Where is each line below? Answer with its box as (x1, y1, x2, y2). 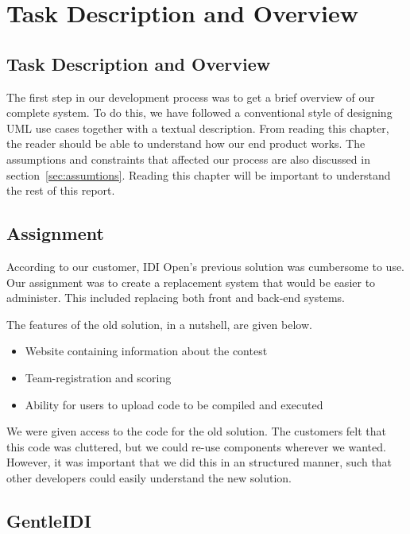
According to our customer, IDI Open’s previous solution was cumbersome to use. (6, 257, 405, 274)
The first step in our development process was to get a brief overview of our (6, 88, 375, 105)
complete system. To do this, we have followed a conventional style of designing (6, 104, 393, 121)
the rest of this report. (6, 182, 115, 199)
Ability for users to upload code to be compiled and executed (25, 396, 323, 412)
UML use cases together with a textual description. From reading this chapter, (6, 119, 389, 136)
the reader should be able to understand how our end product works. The (6, 135, 366, 152)
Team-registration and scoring (25, 369, 172, 385)
